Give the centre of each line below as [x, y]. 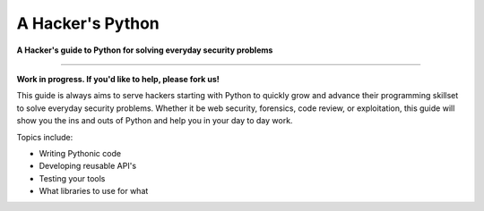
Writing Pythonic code [80, 153]
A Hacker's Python [88, 23]
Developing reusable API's [88, 166]
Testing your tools [72, 178]
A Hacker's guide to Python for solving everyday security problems [145, 50]
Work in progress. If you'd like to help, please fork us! [118, 79]
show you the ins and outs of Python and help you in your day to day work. [155, 121]
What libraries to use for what [94, 191]
